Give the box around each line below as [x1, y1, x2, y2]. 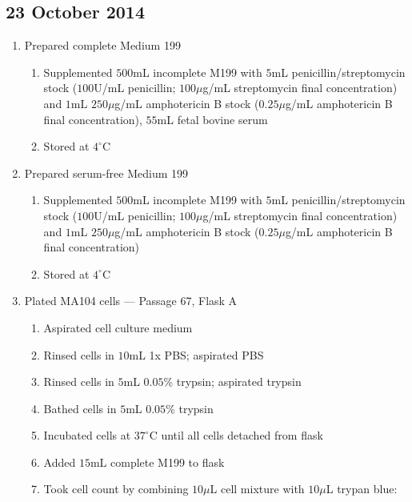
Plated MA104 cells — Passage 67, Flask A [24, 292, 238, 309]
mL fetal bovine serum [157, 110, 268, 127]
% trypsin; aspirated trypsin [163, 373, 302, 390]
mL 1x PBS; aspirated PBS [129, 346, 264, 363]
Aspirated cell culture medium [43, 319, 193, 335]
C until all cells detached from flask [149, 427, 323, 444]
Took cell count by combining [43, 480, 189, 497]
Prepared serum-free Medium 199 [24, 164, 189, 181]
